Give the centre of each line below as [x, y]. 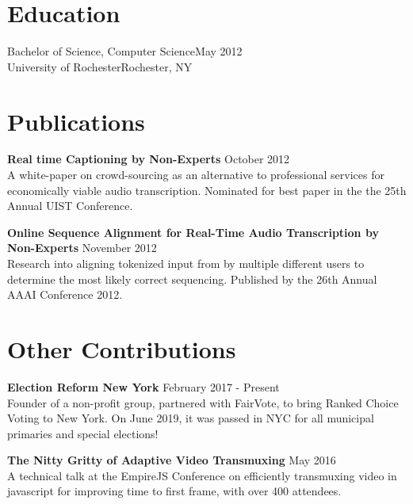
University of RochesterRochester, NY [100, 66]
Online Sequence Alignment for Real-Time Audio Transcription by [193, 232]
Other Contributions [122, 348]
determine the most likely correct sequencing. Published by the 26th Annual [192, 279]
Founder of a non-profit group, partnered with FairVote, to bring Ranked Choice [203, 402]
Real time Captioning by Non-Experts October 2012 [149, 159]
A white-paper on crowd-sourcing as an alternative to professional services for [196, 175]
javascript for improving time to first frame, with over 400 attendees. [174, 491]
